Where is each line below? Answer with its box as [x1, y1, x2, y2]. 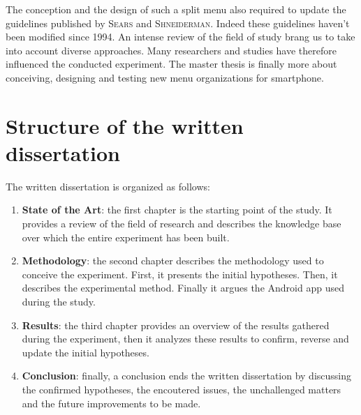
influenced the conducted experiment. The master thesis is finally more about [6, 56, 337, 71]
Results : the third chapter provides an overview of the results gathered [22, 317, 330, 332]
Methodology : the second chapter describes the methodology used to [22, 253, 324, 268]
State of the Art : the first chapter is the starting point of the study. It [22, 202, 332, 217]
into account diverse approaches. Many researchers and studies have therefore [6, 43, 337, 57]
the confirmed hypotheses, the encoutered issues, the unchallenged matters [22, 382, 341, 396]
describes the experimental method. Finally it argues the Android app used [22, 280, 344, 295]
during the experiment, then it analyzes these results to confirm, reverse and [22, 331, 349, 346]
